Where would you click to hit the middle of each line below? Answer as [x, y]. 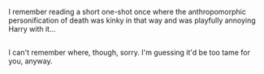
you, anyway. [30, 61]
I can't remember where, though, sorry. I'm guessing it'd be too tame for [129, 53]
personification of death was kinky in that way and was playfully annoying [132, 20]
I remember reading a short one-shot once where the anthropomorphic [127, 12]
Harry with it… [32, 29]
